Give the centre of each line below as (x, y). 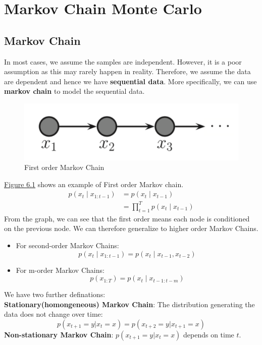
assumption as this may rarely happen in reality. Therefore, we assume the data (127, 71)
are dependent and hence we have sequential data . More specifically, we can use (130, 81)
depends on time (209, 334)
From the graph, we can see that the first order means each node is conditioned (127, 218)
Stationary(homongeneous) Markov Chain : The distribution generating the (129, 304)
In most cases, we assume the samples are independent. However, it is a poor (123, 61)
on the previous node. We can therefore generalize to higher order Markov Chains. (131, 228)
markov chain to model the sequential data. (74, 91)
